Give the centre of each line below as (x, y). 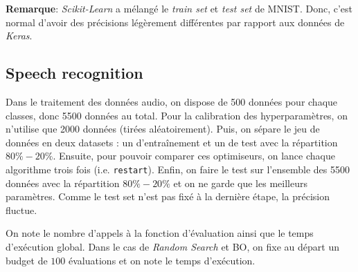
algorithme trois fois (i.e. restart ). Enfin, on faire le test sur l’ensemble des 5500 (178, 169)
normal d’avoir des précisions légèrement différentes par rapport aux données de (175, 22)
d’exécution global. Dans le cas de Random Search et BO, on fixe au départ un (172, 246)
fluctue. (21, 210)
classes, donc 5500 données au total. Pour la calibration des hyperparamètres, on (177, 115)
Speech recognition (74, 73)
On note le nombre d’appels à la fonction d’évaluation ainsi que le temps (160, 233)
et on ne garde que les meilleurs (240, 183)
